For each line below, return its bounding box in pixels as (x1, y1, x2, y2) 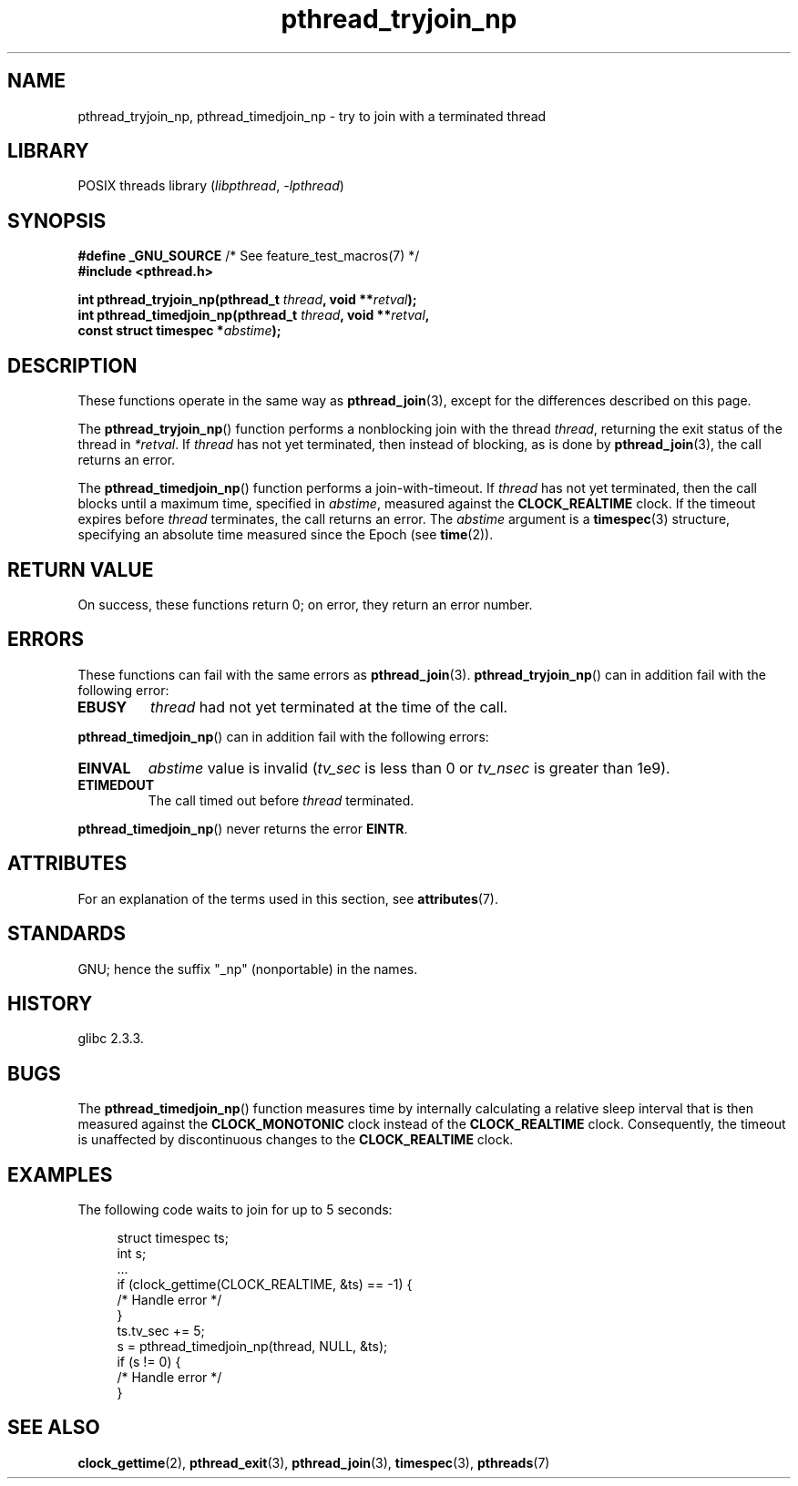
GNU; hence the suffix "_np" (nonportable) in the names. (77, 960, 418, 977)
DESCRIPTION (7, 354, 138, 377)
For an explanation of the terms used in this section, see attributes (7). (77, 890, 498, 907)
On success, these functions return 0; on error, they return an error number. (77, 596, 533, 612)
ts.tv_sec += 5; (117, 1323, 205, 1339)
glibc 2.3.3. (77, 1030, 144, 1047)
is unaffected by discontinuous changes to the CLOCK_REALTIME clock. (77, 1132, 514, 1148)
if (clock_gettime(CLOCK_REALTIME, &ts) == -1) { (117, 1276, 413, 1293)
